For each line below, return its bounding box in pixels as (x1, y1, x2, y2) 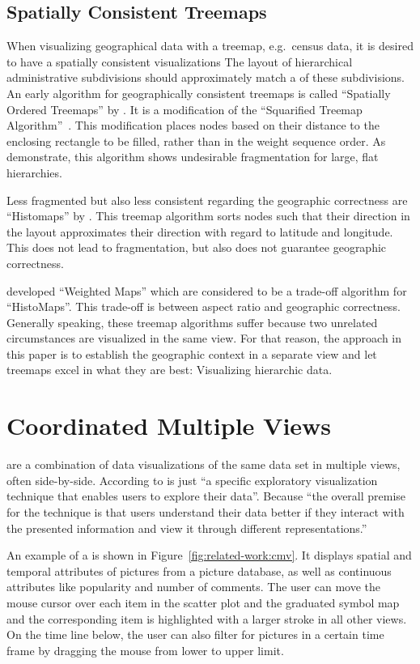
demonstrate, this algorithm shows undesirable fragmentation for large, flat (6, 148, 379, 165)
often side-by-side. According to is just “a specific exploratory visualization (6, 471, 378, 488)
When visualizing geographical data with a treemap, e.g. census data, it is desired (6, 37, 414, 54)
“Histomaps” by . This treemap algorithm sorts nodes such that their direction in (6, 207, 410, 224)
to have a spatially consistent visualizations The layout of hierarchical (6, 53, 353, 70)
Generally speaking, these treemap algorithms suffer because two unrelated (6, 313, 378, 330)
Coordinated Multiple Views (6, 409, 332, 442)
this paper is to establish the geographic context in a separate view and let (6, 345, 377, 362)
